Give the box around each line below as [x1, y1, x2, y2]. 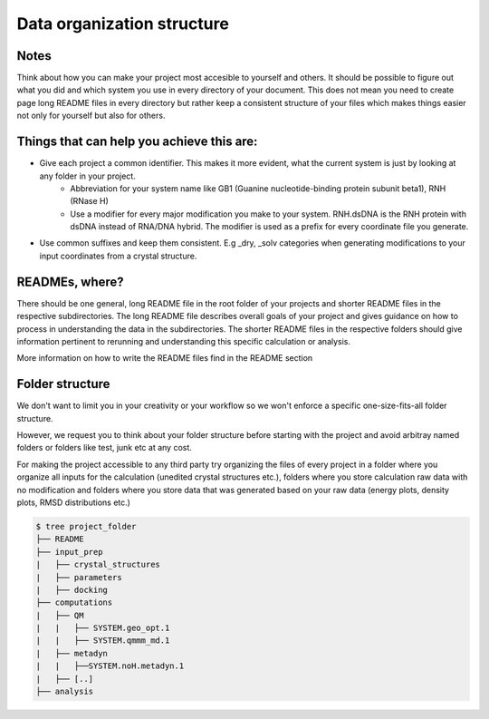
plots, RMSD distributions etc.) [16, 497, 131, 508]
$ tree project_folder [35, 521, 137, 531]
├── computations [35, 598, 113, 607]
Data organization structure [16, 14, 230, 34]
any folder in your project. [39, 170, 136, 181]
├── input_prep [35, 547, 103, 557]
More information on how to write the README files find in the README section [16, 353, 313, 364]
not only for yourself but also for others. [16, 110, 166, 121]
